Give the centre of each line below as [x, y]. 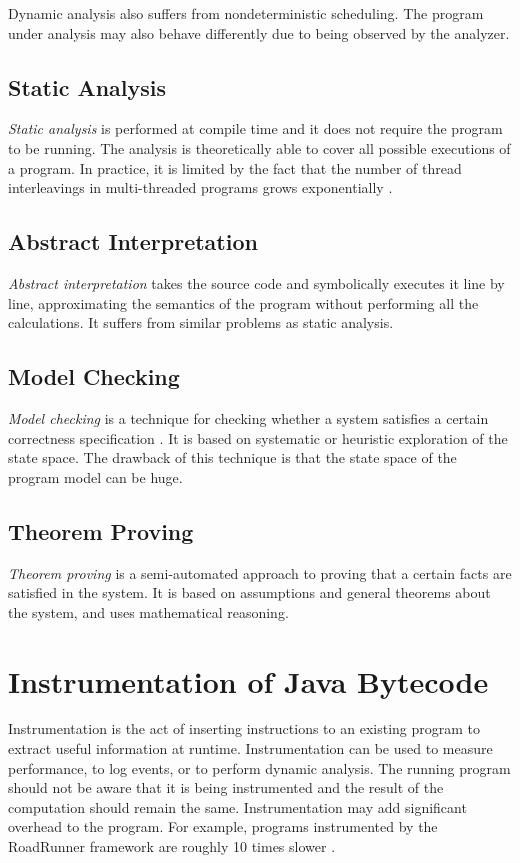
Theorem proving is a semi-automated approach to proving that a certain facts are [260, 572]
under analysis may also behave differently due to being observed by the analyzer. [259, 32]
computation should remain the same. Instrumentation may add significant [237, 806]
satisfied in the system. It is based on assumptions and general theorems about [249, 592]
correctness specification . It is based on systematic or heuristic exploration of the [258, 437]
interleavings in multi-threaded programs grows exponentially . [200, 187]
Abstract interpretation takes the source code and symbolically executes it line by [256, 282]
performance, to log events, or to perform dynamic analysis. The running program [259, 767]
